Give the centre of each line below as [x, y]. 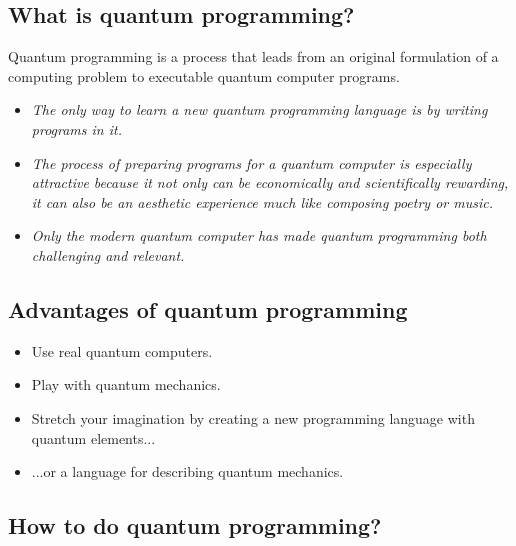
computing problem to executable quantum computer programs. [204, 75]
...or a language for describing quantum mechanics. [187, 471]
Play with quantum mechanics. [126, 384]
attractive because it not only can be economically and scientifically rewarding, [270, 182]
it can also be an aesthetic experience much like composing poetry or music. [262, 201]
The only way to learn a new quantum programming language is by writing [259, 109]
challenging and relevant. [108, 254]
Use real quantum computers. [122, 350]
